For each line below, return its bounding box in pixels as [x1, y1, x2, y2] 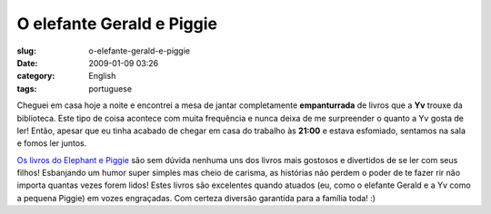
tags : [16, 83, 37, 94]
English [88, 71, 116, 82]
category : [16, 71, 55, 82]
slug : [16, 45, 36, 56]
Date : [16, 57, 38, 68]
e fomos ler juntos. [16, 138, 87, 149]
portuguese [88, 83, 132, 94]
